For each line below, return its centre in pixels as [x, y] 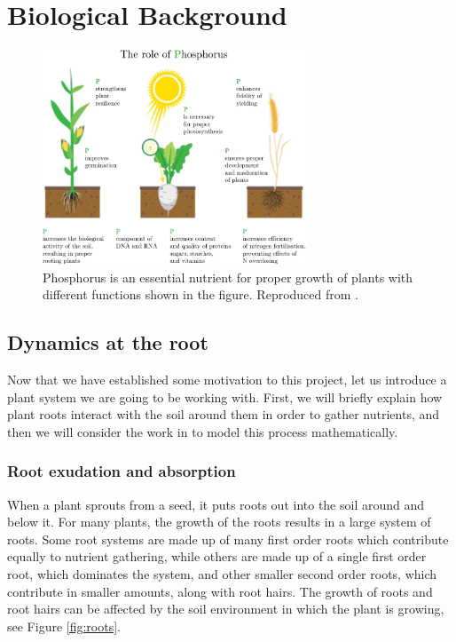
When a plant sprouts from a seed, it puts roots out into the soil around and [216, 504]
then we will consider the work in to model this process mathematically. [203, 431]
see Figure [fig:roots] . [64, 626]
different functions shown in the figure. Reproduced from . [200, 294]
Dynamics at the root [108, 342]
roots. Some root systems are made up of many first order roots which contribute [228, 539]
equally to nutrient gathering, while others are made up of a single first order [217, 556]
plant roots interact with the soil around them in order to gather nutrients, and [224, 414]
